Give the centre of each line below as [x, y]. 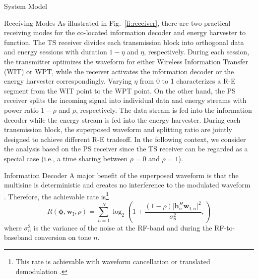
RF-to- [225, 227]
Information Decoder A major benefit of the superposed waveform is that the [121, 175]
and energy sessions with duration [56, 52]
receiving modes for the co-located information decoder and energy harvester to [125, 32]
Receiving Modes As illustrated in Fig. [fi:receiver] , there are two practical [117, 23]
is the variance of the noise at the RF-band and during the [123, 227]
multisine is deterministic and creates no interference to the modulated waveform [127, 185]
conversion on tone [63, 237]
